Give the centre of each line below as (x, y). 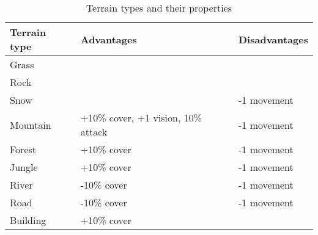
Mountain (31, 125)
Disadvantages (273, 39)
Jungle (24, 167)
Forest (23, 149)
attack (94, 132)
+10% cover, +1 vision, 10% (141, 117)
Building (28, 220)
